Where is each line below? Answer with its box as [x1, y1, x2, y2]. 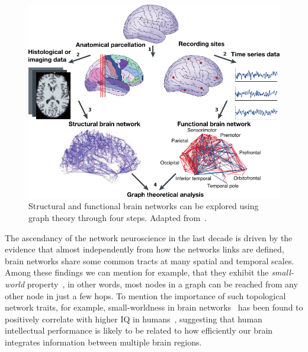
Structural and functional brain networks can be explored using [28, 200, 259, 212]
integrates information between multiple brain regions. [5, 336, 202, 348]
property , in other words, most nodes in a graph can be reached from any [27, 278, 298, 290]
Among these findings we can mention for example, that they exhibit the [5, 266, 269, 279]
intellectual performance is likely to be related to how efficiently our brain [5, 324, 273, 337]
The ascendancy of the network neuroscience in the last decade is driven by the [5, 231, 293, 244]
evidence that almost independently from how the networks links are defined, [5, 243, 284, 255]
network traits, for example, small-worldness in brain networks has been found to [5, 301, 303, 313]
